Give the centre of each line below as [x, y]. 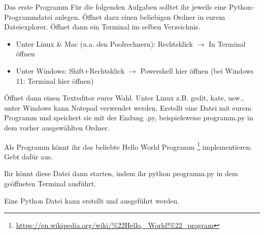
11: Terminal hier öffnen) [55, 80]
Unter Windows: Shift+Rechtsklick [70, 70]
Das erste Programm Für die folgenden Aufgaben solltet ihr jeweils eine [115, 7]
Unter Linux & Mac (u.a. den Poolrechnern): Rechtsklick [104, 43]
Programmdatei [28, 16]
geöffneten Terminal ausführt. [50, 183]
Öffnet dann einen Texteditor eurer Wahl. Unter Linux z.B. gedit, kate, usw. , [124, 98]
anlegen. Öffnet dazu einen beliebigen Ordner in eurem [140, 16]
